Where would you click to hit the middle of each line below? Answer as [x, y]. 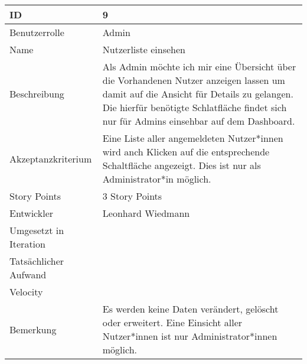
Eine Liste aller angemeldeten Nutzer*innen [193, 138]
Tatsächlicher [37, 261]
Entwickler [32, 213]
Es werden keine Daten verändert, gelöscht [190, 309]
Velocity [26, 292]
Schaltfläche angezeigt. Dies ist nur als [182, 165]
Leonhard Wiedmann [146, 213]
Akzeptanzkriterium [51, 158]
